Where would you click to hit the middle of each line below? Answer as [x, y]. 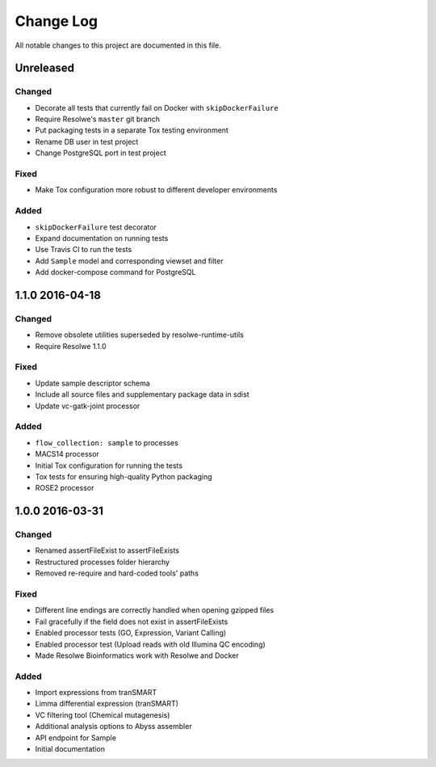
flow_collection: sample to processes [107, 442]
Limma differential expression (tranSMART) [107, 704]
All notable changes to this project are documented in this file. [118, 45]
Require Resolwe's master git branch [98, 119]
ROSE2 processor [65, 488]
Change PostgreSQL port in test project [101, 153]
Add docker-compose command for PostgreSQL [115, 272]
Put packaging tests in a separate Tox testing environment [132, 130]
